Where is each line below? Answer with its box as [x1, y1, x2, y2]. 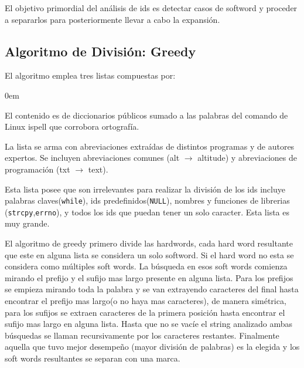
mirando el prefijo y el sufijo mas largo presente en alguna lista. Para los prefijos [5, 271, 293, 283]
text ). [88, 163, 108, 175]
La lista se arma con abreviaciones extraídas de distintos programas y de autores [5, 140, 295, 152]
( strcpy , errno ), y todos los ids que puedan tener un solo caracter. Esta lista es [5, 205, 289, 218]
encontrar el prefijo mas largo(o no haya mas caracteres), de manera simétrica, [5, 295, 286, 307]
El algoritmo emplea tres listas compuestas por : [5, 69, 176, 82]
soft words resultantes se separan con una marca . [5, 352, 180, 364]
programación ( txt [5, 163, 70, 175]
